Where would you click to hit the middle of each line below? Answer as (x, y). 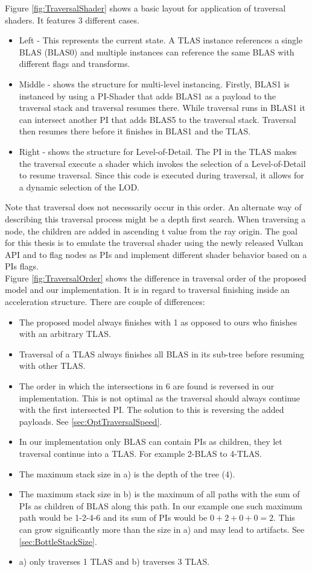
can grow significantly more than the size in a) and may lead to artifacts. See (162, 529)
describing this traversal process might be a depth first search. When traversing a (155, 218)
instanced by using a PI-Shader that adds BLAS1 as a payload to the (148, 96)
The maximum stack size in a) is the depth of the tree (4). (127, 473)
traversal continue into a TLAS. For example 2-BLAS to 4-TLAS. (140, 453)
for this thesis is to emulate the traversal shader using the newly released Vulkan (154, 243)
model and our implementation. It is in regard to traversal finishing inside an (147, 290)
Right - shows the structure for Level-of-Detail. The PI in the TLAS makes (158, 151)
